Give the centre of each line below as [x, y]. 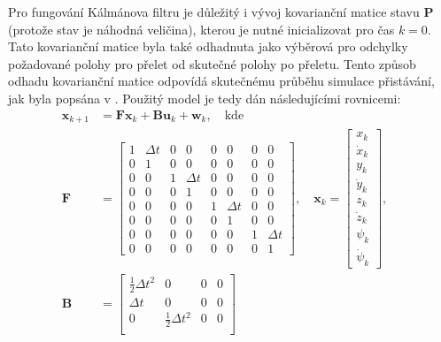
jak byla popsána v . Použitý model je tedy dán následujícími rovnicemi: [205, 98]
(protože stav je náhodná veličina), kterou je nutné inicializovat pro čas [201, 29]
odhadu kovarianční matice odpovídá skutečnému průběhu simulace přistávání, [221, 81]
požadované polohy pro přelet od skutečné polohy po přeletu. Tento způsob [212, 63]
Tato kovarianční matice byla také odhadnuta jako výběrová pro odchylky [208, 46]
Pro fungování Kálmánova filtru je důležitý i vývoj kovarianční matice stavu [214, 11]
